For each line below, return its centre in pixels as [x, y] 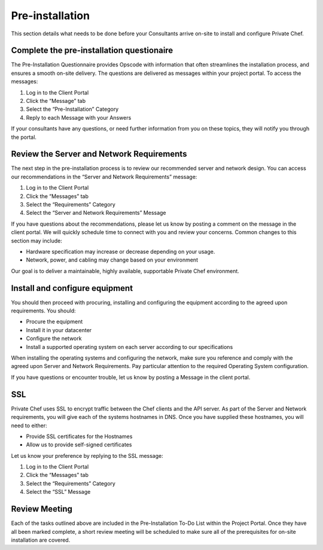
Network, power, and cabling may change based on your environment [112, 260]
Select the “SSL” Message [58, 492]
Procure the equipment [54, 322]
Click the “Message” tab [56, 101]
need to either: [29, 426]
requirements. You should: [43, 311]
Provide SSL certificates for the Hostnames [79, 436]
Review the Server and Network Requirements [99, 154]
